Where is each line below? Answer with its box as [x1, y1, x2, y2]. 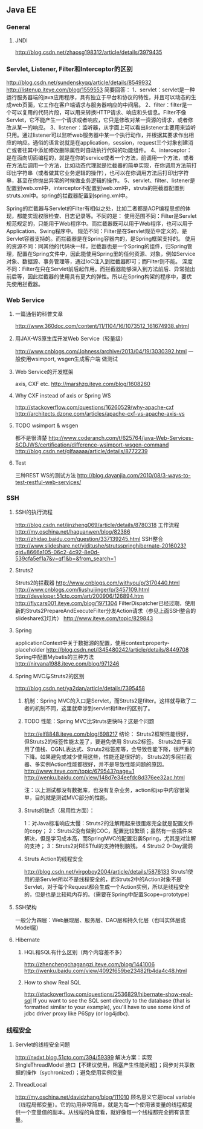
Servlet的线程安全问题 [14, 1041, 71, 1048]
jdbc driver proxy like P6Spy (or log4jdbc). [24, 1010, 130, 1017]
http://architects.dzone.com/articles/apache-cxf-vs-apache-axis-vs [14, 410, 185, 417]
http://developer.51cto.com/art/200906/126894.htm [14, 592, 144, 600]
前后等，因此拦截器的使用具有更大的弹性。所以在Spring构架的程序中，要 [6, 272, 187, 280]
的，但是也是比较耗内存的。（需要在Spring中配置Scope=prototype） [24, 891, 193, 898]
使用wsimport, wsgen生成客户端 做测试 [20, 355, 118, 362]
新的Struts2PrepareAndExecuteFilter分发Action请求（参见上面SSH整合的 [14, 607, 196, 614]
